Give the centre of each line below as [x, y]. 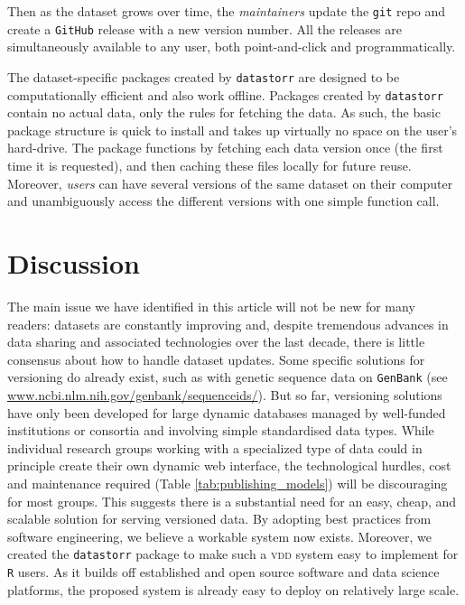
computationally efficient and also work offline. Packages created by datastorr [225, 94]
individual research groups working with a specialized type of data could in [215, 447]
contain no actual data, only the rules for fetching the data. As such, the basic [224, 112]
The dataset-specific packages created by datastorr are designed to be [204, 76]
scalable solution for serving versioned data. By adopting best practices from [219, 519]
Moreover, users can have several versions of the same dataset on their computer [230, 183]
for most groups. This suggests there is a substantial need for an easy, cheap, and [232, 501]
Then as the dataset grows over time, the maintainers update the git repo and [227, 11]
